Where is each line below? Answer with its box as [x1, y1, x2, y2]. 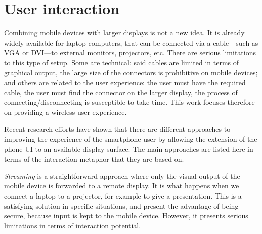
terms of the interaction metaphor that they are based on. [4, 153, 184, 164]
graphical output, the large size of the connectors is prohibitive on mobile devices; [4, 67, 258, 77]
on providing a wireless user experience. [4, 106, 127, 117]
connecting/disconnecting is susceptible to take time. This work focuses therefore [4, 97, 255, 107]
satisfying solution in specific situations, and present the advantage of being [4, 200, 239, 211]
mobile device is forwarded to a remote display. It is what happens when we [4, 180, 239, 191]
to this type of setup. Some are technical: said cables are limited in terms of [4, 57, 239, 67]
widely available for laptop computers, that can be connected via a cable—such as [4, 37, 258, 48]
